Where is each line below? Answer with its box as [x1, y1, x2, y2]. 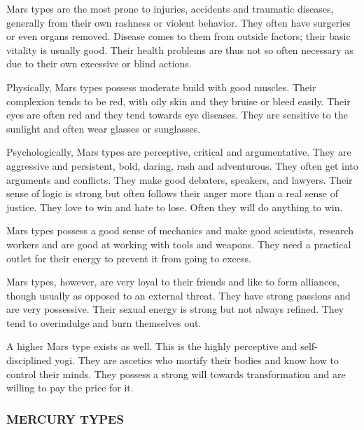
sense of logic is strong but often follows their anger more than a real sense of [6, 186, 338, 201]
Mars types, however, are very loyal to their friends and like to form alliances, [6, 274, 339, 289]
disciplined [6, 353, 52, 368]
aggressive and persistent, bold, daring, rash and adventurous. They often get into [6, 158, 358, 173]
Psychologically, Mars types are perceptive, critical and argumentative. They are [6, 145, 351, 159]
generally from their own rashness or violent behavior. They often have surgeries [6, 15, 351, 29]
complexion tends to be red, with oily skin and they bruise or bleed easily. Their [6, 93, 351, 108]
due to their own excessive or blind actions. [6, 56, 192, 71]
